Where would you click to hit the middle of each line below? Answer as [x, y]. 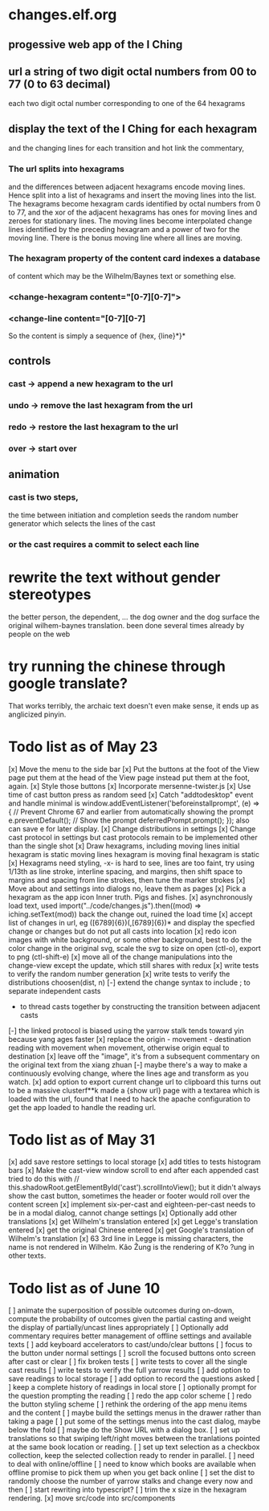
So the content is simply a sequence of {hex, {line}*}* [97, 336]
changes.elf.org [63, 15]
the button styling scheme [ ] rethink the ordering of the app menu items [128, 1404]
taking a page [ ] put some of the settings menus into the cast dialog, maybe [134, 1421]
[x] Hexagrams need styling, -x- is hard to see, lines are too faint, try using [131, 863]
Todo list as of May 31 [82, 1139]
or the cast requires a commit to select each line [104, 544]
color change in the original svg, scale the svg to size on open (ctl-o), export [134, 948]
